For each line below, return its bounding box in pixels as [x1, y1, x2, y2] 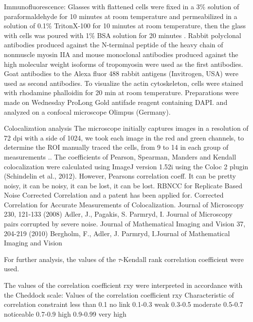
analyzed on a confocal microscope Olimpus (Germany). [4, 106, 171, 117]
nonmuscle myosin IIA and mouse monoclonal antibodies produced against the [4, 49, 238, 59]
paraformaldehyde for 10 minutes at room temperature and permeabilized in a [4, 11, 237, 21]
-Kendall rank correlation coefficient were [121, 254, 244, 264]
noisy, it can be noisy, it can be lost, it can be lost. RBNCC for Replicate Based [4, 180, 242, 190]
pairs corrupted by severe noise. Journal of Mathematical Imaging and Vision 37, [4, 219, 246, 229]
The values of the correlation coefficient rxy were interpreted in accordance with [4, 280, 243, 290]
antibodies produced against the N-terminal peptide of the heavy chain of [4, 40, 223, 50]
